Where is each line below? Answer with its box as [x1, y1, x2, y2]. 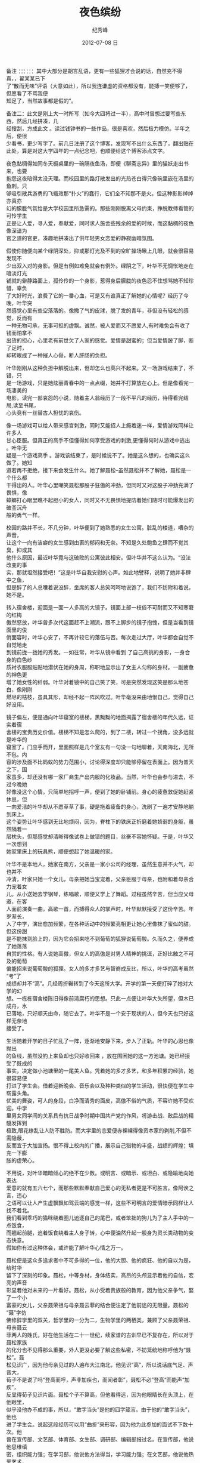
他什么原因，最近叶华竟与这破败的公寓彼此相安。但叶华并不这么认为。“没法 [6, 553, 192, 561]
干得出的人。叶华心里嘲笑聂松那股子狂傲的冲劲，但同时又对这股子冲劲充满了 [6, 481, 194, 488]
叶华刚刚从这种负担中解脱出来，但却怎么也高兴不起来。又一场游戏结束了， [6, 364, 189, 371]
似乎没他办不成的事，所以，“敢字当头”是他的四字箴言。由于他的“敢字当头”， [6, 1406, 193, 1413]
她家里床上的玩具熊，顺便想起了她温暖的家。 [6, 848, 116, 855]
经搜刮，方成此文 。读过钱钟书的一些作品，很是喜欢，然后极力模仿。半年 [6, 125, 185, 132]
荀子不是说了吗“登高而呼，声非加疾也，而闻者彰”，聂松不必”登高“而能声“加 [6, 1376, 190, 1383]
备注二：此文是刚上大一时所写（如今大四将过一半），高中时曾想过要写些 [6, 110, 181, 117]
